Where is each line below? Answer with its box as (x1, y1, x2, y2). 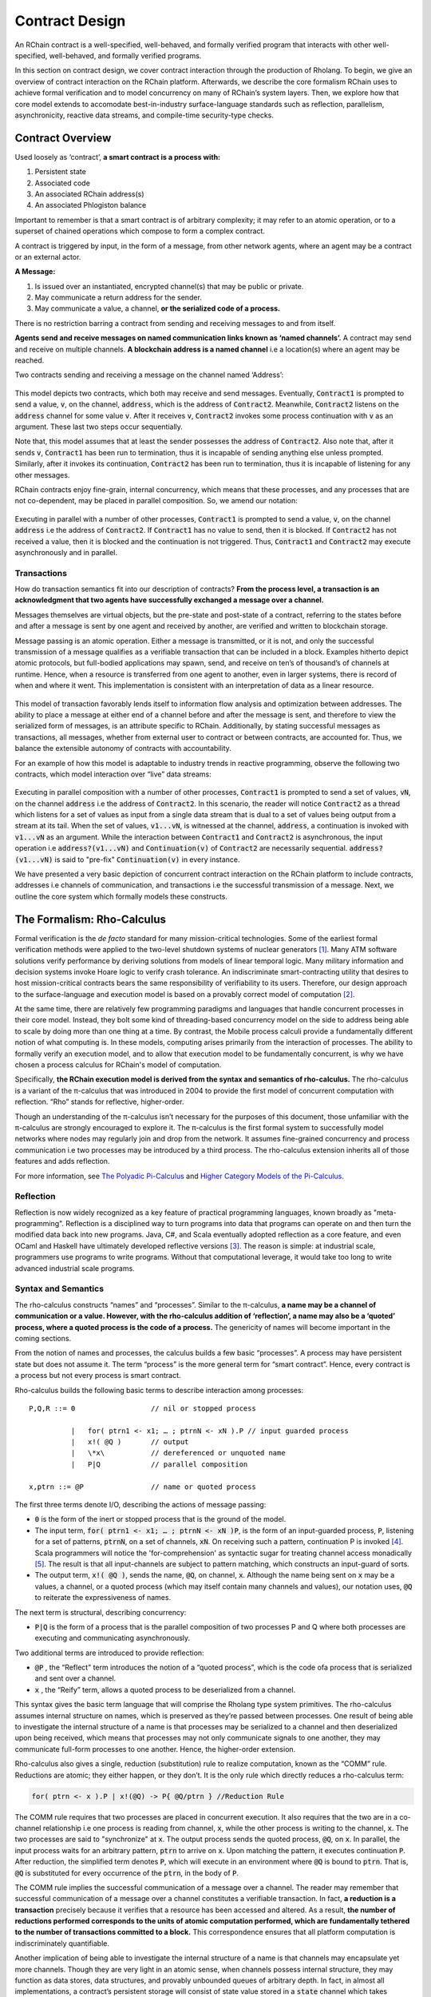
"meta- (373, 1207, 397, 1217)
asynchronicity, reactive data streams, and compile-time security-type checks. (14, 110, 275, 120)
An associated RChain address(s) (34, 189, 144, 199)
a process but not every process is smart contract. (14, 1371, 181, 1380)
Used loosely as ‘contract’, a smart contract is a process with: (14, 152, 221, 161)
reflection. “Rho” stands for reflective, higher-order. (14, 1097, 184, 1106)
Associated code (34, 178, 91, 188)
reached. (14, 355, 45, 365)
